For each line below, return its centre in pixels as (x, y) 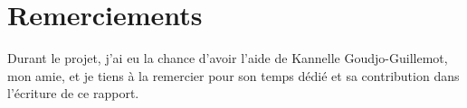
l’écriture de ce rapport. (73, 93)
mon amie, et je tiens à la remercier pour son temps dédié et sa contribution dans (233, 75)
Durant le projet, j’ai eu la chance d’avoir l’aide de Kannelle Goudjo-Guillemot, (228, 58)
